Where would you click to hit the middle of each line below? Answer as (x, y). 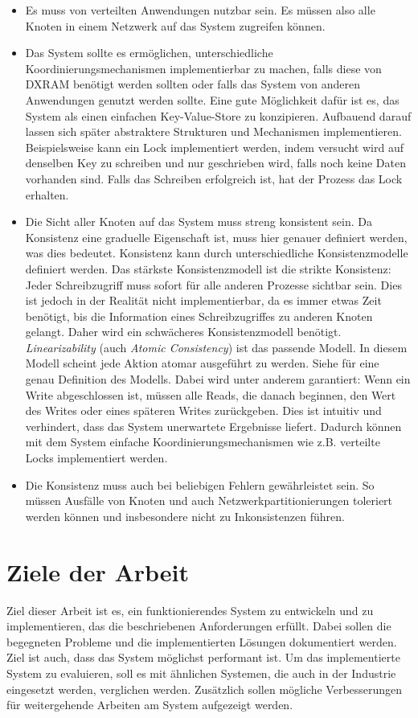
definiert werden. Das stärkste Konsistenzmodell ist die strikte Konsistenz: (208, 268)
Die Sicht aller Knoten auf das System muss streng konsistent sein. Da (199, 222)
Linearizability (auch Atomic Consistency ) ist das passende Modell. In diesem (216, 347)
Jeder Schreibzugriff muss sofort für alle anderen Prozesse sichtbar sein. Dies (213, 284)
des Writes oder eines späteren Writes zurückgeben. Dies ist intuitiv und (203, 410)
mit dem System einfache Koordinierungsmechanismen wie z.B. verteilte (203, 442)
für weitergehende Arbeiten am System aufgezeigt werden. (150, 705)
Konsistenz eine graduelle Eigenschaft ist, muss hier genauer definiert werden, (216, 237)
